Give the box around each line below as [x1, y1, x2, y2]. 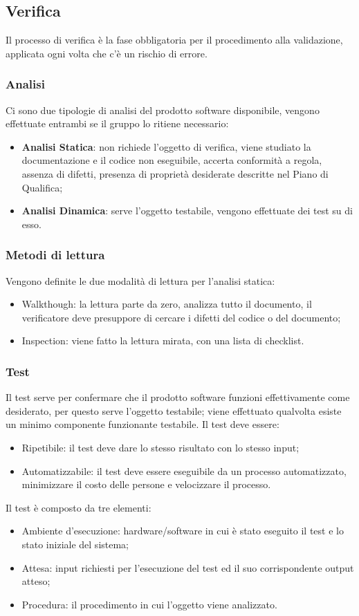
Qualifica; [21, 180, 63, 194]
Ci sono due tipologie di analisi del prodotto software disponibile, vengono [6, 102, 320, 117]
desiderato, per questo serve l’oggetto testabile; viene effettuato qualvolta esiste [6, 403, 342, 418]
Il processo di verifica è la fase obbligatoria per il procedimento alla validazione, [6, 32, 343, 47]
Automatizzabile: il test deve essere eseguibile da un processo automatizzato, [21, 463, 347, 478]
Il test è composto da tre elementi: [6, 500, 151, 514]
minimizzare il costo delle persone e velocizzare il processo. [21, 477, 271, 492]
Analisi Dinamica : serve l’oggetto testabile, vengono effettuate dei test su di [21, 203, 353, 218]
